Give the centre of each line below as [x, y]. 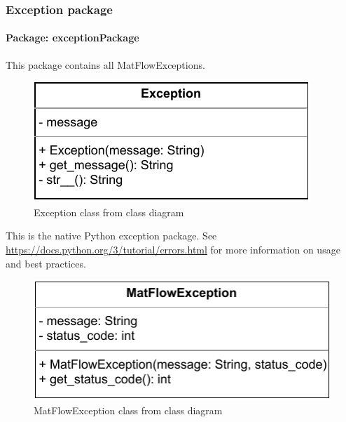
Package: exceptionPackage [72, 38]
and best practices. [46, 263]
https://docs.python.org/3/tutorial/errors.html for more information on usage [173, 250]
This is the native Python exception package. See [111, 236]
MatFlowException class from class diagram [128, 410]
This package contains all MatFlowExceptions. [105, 64]
